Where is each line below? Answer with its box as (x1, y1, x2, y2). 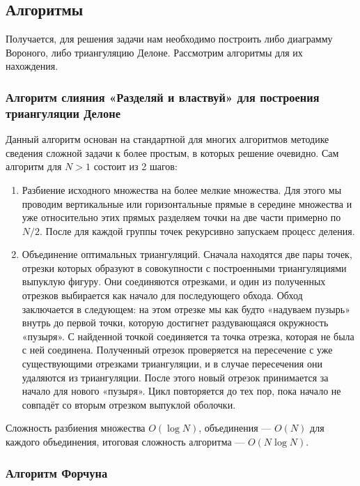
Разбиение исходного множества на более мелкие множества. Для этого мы (22, 182, 342, 197)
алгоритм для (6, 159, 62, 174)
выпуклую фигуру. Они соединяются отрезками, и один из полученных (22, 274, 326, 289)
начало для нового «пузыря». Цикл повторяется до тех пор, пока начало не (22, 384, 341, 398)
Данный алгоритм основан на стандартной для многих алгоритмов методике (6, 132, 329, 146)
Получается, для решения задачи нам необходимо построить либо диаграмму (6, 31, 333, 46)
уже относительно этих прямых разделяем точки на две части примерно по (22, 210, 341, 225)
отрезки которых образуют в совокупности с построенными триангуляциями (22, 260, 347, 275)
